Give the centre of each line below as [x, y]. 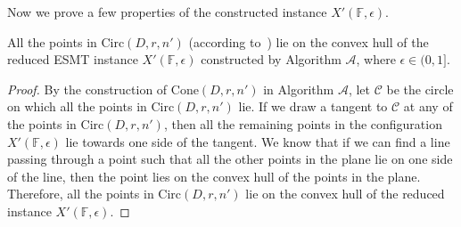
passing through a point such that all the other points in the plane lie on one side [230, 159]
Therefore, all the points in [81, 194]
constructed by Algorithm [271, 59]
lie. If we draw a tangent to [313, 106]
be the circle [420, 89]
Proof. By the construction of [87, 89]
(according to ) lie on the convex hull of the [309, 41]
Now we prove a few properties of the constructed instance [167, 12]
